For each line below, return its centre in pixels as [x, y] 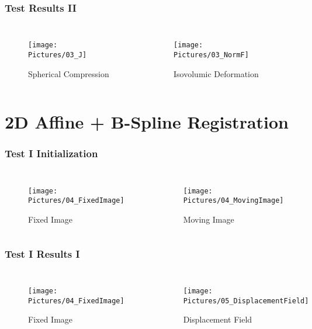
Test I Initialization [51, 153]
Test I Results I [42, 253]
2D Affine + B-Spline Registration [147, 122]
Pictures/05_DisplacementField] [246, 301]
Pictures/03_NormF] [211, 55]
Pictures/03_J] [58, 55]
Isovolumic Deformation [216, 73]
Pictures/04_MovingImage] [233, 201]
